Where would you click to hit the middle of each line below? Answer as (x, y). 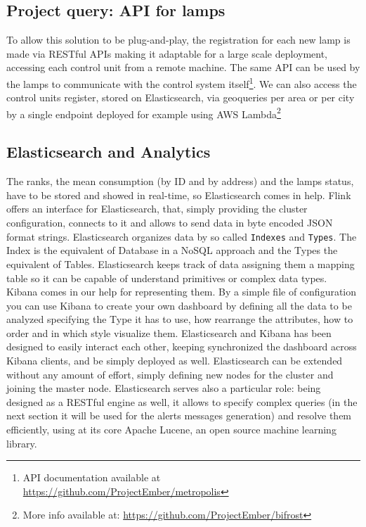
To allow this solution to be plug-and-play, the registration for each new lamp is (178, 40)
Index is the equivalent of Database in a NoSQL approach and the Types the (172, 250)
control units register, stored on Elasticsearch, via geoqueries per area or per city (181, 97)
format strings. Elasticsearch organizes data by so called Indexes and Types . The (182, 236)
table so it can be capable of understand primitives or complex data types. (167, 278)
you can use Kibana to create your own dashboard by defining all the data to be (179, 305)
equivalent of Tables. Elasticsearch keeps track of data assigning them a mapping (181, 263)
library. (22, 443)
